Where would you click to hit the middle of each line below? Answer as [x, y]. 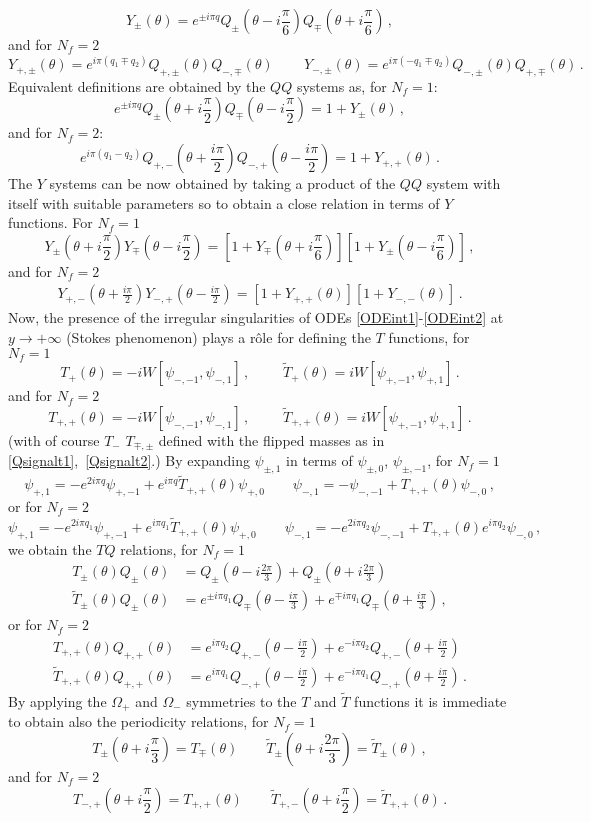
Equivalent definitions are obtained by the [137, 85]
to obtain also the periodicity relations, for [138, 721]
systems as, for [341, 85]
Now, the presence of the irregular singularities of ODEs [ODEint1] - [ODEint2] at [256, 317]
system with [463, 183]
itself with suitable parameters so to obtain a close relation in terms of [224, 202]
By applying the [57, 700]
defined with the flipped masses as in [271, 439]
